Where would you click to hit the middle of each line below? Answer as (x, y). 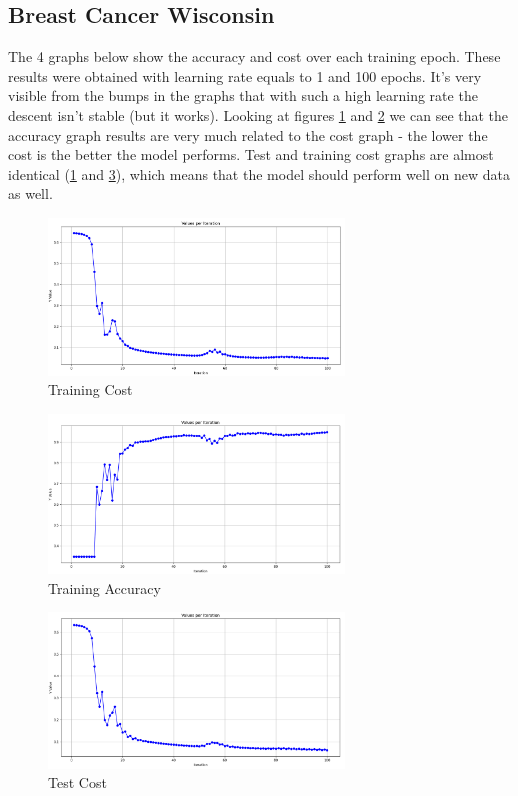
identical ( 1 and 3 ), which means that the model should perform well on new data (259, 173)
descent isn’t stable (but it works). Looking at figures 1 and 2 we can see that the (258, 114)
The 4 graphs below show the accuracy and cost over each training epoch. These (254, 56)
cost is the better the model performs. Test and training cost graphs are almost (251, 154)
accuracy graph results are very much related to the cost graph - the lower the (248, 134)
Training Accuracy (104, 587)
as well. (30, 193)
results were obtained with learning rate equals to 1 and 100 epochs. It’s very (245, 75)
